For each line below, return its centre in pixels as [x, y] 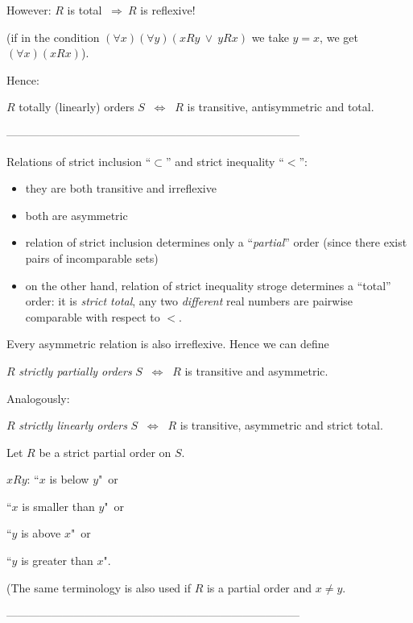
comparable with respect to [93, 316]
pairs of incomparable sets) [92, 258]
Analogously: [38, 398]
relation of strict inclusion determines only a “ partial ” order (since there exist [216, 242]
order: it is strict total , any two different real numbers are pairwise [189, 301]
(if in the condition [53, 37]
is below [69, 479]
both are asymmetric [76, 215]
